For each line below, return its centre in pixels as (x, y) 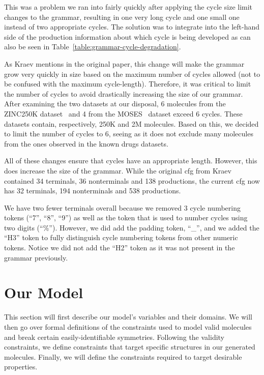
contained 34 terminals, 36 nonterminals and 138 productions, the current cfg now (132, 180)
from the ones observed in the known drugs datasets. (86, 143)
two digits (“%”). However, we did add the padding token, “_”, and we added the (132, 227)
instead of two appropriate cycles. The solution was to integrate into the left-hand (132, 27)
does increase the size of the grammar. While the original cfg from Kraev (118, 170)
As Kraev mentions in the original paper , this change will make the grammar (124, 63)
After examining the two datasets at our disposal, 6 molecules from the (115, 104)
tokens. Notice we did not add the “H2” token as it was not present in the (120, 248)
